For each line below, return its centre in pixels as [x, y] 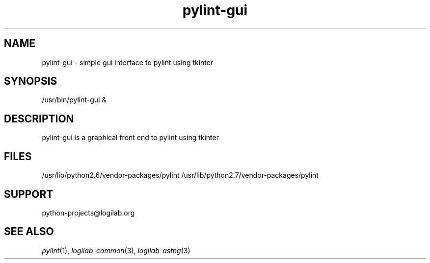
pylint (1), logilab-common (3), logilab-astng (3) [116, 250]
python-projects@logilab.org [88, 213]
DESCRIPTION [39, 119]
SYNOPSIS [31, 81]
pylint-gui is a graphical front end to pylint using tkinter [130, 138]
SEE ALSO [29, 232]
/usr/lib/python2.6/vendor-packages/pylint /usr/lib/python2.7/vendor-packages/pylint [180, 175]
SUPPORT [29, 194]
